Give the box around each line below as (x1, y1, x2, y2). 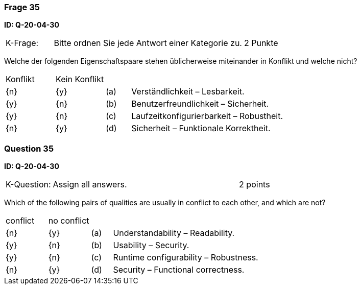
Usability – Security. (113, 240, 189, 251)
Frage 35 (4, 2, 40, 12)
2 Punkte (244, 38, 278, 49)
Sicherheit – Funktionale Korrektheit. (131, 123, 271, 134)
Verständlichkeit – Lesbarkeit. (131, 86, 245, 97)
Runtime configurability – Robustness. (113, 252, 258, 263)
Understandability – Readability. (113, 228, 235, 238)
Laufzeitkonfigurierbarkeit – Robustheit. (131, 111, 283, 122)
